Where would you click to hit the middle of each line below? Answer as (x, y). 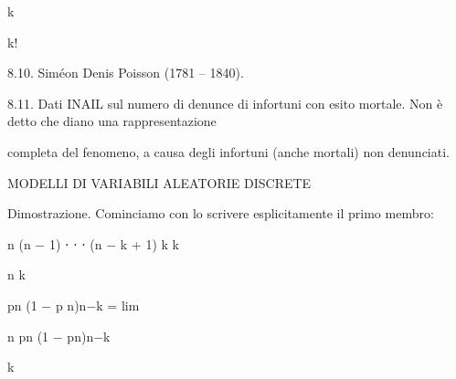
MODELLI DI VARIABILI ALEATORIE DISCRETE (159, 182)
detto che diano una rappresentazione (112, 121)
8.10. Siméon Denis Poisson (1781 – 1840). (126, 73)
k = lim (118, 305)
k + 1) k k (149, 243)
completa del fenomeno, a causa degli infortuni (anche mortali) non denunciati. (228, 151)
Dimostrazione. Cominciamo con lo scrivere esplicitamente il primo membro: (221, 213)
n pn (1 (28, 336)
